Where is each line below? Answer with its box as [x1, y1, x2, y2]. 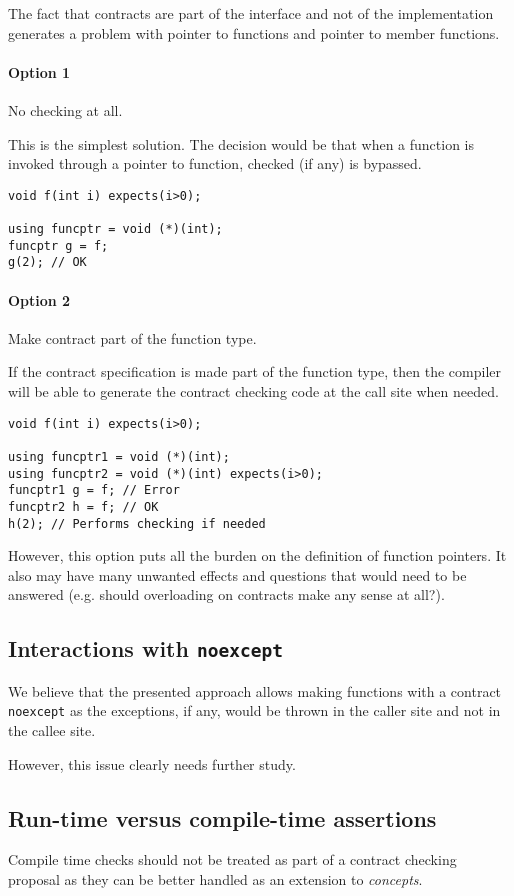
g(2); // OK [8, 255, 87, 270]
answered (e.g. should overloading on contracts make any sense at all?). [8, 584, 445, 605]
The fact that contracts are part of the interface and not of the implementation [8, 3, 494, 23]
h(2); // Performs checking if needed [8, 516, 266, 531]
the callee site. [8, 720, 96, 741]
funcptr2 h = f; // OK [8, 499, 159, 514]
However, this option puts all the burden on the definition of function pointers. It [8, 545, 507, 566]
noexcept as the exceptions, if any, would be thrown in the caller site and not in [8, 700, 501, 721]
